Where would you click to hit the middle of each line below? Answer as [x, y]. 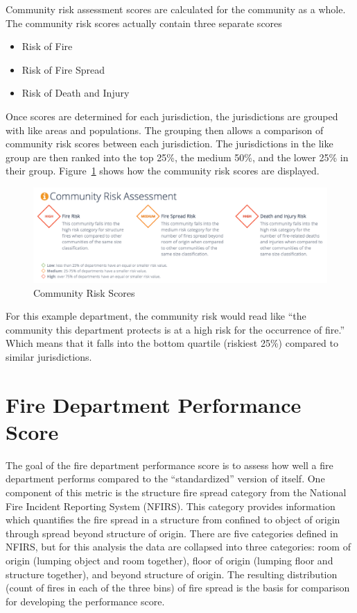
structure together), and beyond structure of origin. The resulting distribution [172, 574]
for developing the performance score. [85, 601]
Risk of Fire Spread [63, 69]
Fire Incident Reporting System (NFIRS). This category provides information [171, 506]
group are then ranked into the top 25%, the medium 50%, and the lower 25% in [177, 157]
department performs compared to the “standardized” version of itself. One [165, 479]
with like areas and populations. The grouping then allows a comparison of [165, 130]
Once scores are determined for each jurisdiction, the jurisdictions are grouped [172, 116]
